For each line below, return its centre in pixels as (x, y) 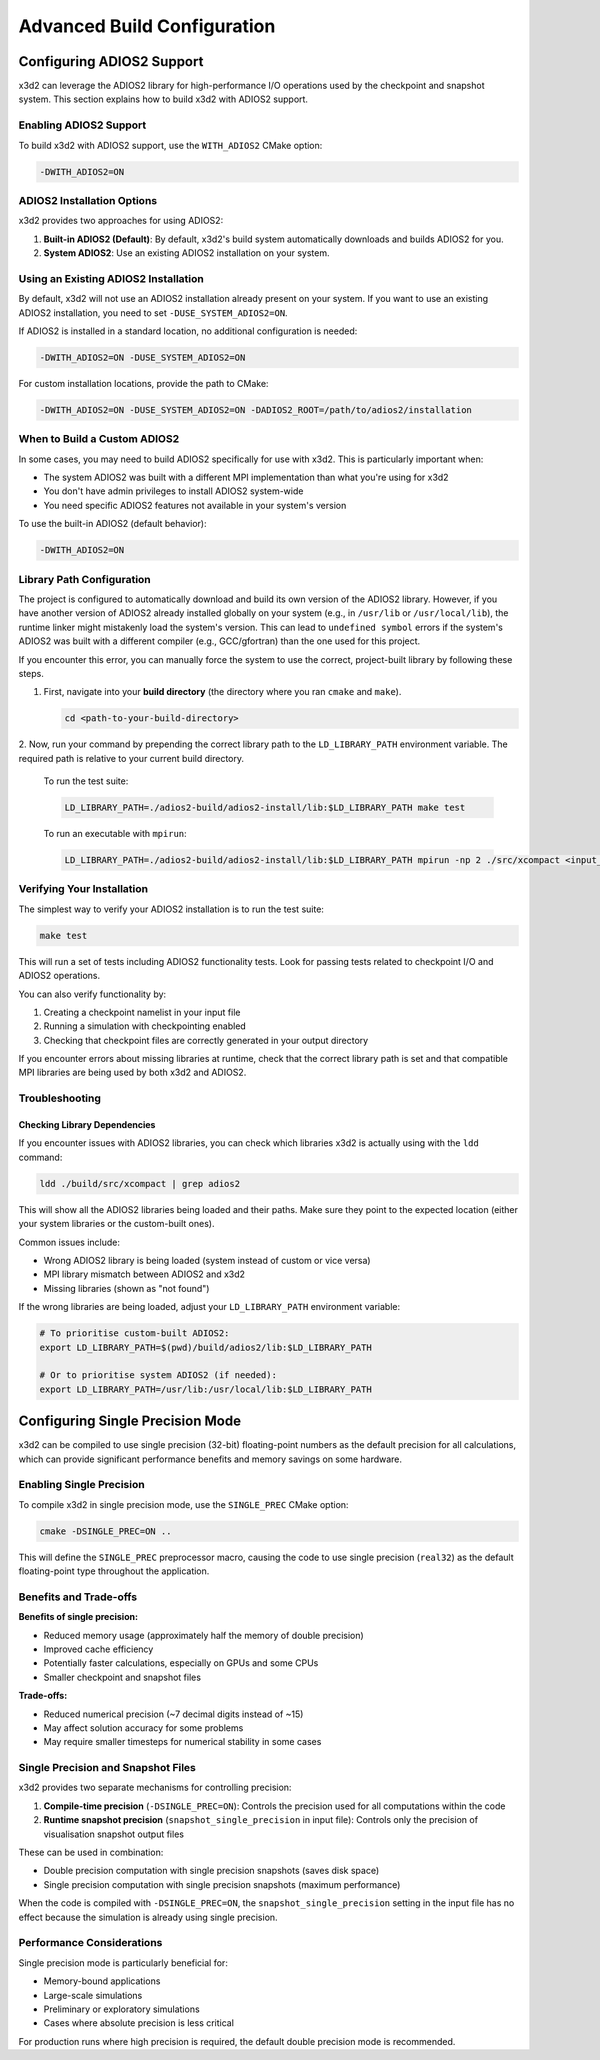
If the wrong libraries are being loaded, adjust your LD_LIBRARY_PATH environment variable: (209, 1307)
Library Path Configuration (85, 579)
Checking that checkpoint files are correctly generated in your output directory (206, 1040)
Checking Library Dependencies (87, 1125)
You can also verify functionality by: (92, 994)
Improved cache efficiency (98, 1649)
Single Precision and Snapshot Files (107, 1768)
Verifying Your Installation (83, 889)
